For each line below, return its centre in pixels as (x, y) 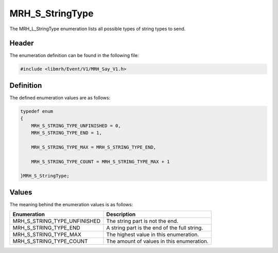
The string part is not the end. (142, 221)
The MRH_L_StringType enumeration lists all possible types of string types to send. (98, 29)
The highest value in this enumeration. (153, 235)
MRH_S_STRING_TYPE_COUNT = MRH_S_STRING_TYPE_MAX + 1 (100, 161)
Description (121, 215)
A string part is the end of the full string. (155, 228)
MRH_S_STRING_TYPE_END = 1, (67, 133)
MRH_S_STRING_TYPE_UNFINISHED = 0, (76, 125)
